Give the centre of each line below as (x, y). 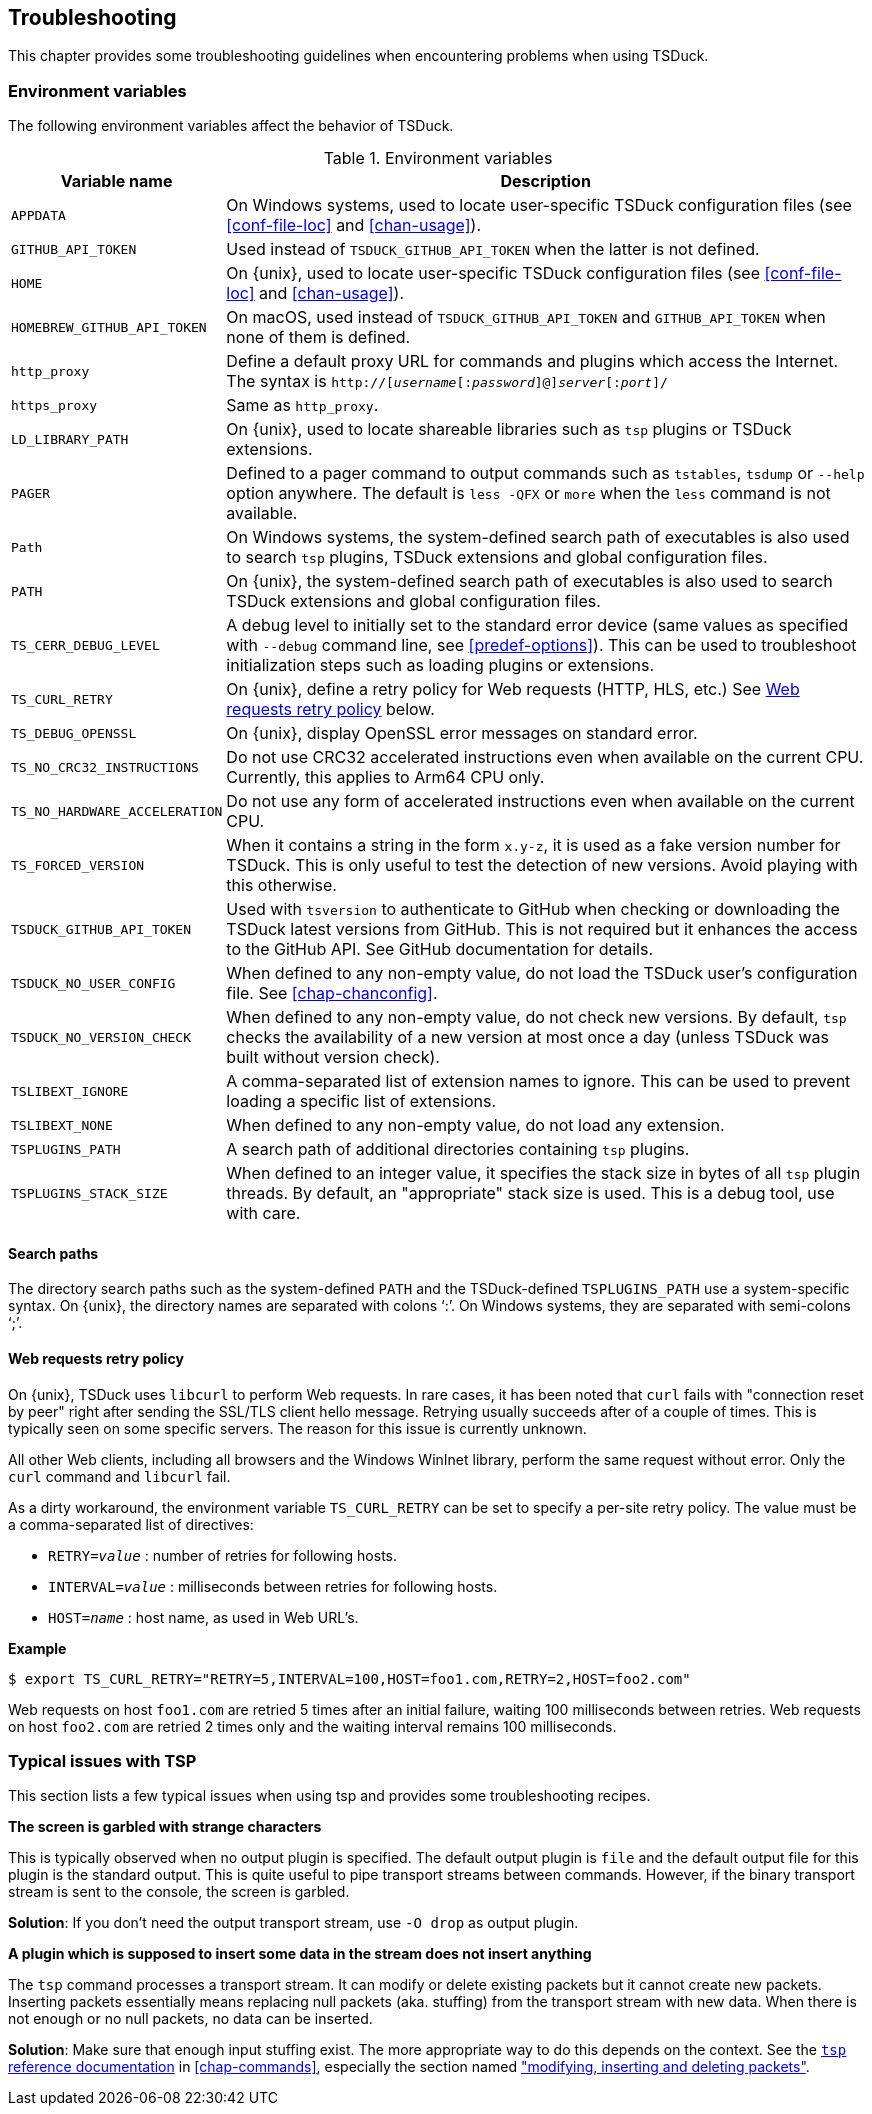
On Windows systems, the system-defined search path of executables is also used (538, 537)
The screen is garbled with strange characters (165, 1827)
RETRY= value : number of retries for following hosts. (223, 1555)
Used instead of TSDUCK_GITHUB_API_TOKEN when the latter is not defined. (493, 249)
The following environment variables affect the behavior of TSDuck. (231, 126)
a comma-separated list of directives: (131, 1524)
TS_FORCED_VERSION (78, 865)
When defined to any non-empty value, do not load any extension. (475, 1125)
